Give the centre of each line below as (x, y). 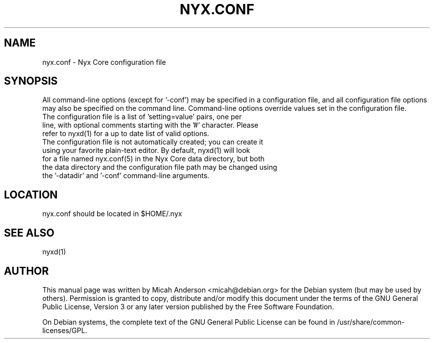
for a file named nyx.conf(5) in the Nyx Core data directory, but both (153, 159)
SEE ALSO (29, 233)
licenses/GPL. (65, 330)
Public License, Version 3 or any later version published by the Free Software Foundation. (188, 306)
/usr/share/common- (371, 322)
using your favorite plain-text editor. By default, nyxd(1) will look (146, 150)
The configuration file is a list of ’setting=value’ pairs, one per (142, 117)
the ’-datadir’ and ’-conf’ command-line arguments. (126, 176)
